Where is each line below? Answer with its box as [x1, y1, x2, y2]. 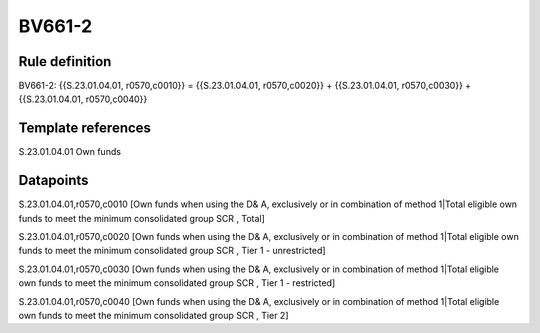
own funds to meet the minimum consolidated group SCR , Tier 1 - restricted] [18, 277, 336, 289]
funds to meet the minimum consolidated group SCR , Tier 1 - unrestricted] [18, 245, 326, 257]
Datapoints [18, 172, 89, 189]
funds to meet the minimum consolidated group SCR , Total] [18, 212, 265, 224]
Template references [18, 120, 152, 137]
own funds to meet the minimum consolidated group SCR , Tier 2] [18, 310, 289, 321]
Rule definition [18, 53, 112, 70]
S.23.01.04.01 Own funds [18, 146, 122, 158]
